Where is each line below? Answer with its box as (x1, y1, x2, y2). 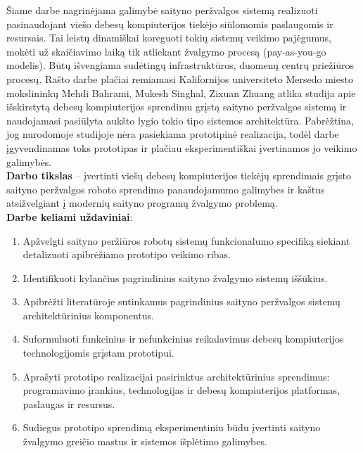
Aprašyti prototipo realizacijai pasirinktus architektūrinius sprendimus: (23, 369, 330, 383)
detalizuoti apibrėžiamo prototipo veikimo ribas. (23, 247, 231, 262)
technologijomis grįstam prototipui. (23, 345, 174, 360)
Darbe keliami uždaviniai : (6, 209, 133, 224)
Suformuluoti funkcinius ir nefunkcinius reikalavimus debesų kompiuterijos (23, 331, 344, 346)
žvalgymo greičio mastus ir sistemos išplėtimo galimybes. (23, 434, 267, 449)
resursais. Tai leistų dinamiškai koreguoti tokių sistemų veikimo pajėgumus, (6, 30, 331, 45)
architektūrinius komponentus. (23, 307, 154, 322)
